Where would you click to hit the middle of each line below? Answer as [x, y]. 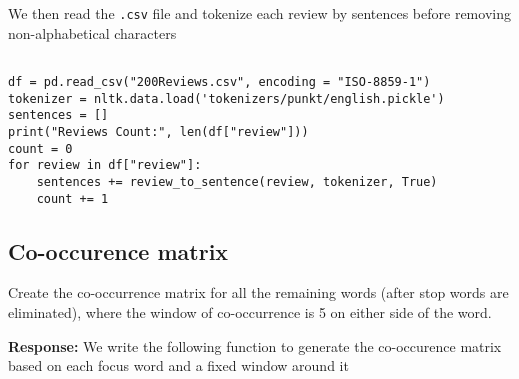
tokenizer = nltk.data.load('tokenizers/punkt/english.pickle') [226, 98]
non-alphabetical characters [92, 32]
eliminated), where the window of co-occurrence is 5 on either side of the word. [250, 311]
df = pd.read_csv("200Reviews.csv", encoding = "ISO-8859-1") [219, 81]
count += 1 [72, 198]
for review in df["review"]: [105, 165]
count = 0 [40, 148]
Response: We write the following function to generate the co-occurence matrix [255, 345]
